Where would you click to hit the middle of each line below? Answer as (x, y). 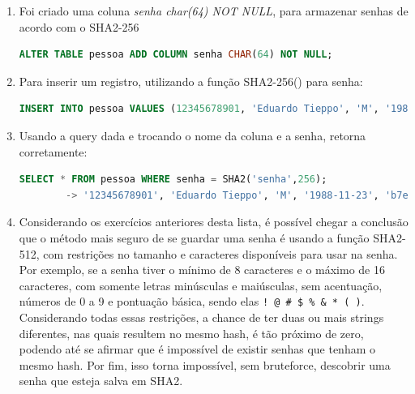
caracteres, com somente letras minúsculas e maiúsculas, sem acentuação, (201, 285)
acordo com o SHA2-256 (79, 26)
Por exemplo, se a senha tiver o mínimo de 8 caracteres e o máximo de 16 (202, 270)
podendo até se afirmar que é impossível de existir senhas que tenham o (197, 349)
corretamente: (53, 151)
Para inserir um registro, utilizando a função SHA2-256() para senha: (191, 81)
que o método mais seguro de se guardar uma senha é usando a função (194, 237)
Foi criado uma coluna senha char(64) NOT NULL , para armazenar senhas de (214, 11)
